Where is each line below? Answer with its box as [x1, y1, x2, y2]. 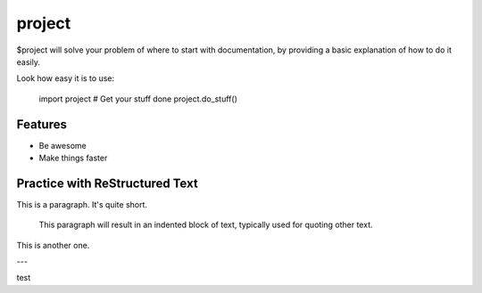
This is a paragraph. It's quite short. [16, 199, 147, 209]
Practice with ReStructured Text [16, 175, 198, 191]
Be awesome [38, 140, 87, 151]
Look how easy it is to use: [16, 73, 115, 84]
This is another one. [16, 240, 90, 250]
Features [16, 117, 67, 132]
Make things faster [38, 152, 108, 164]
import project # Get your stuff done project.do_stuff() [38, 94, 238, 104]
